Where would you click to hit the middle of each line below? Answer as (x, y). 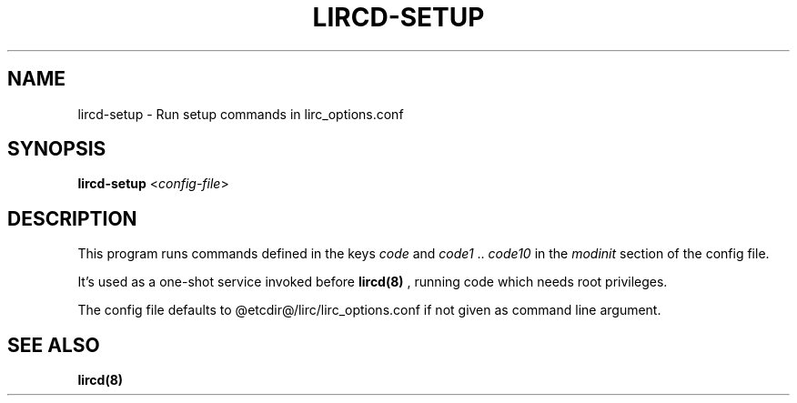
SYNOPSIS (57, 149)
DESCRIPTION (72, 218)
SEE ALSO (54, 345)
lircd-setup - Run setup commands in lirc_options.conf (241, 114)
